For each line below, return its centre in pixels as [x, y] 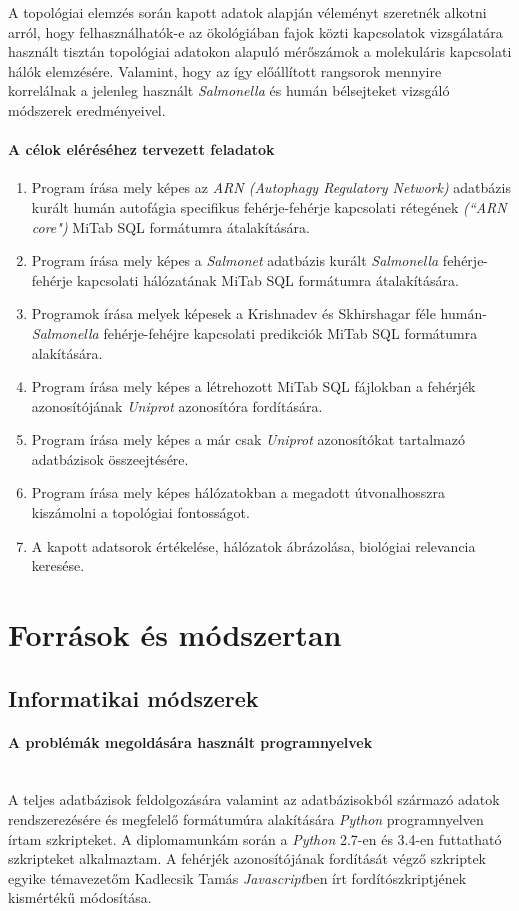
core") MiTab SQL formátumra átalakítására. [170, 226]
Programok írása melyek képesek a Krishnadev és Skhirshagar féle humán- [259, 313]
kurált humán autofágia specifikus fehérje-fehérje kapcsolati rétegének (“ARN [269, 206]
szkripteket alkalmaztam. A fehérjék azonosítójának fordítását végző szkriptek [247, 858]
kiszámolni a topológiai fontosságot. [140, 512]
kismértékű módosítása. [80, 897]
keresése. [58, 565]
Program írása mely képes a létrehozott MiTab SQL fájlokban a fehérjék [253, 386]
